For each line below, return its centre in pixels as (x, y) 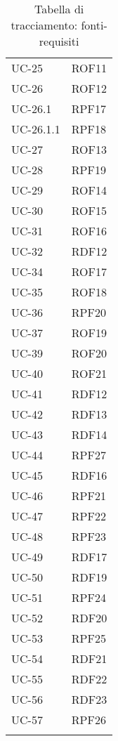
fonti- (94, 25)
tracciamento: (44, 25)
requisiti (59, 41)
